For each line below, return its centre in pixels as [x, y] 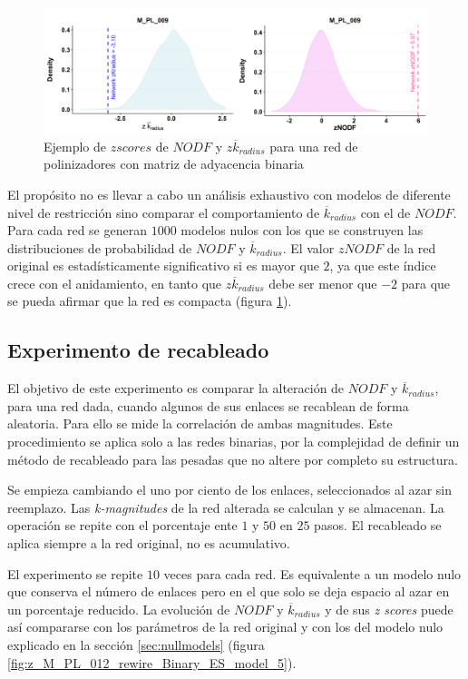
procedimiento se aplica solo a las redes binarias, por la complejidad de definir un [234, 442]
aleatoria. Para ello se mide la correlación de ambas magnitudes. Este [200, 423]
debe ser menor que [323, 283]
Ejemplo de [75, 146]
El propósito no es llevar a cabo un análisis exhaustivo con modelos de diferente [229, 194]
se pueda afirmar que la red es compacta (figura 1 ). [150, 301]
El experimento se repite [75, 573]
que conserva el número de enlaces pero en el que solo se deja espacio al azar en [229, 591]
